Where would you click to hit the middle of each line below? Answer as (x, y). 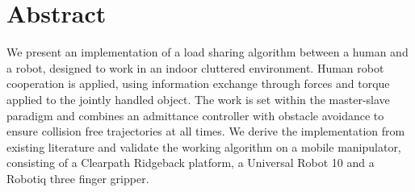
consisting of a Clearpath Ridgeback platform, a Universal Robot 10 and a (191, 163)
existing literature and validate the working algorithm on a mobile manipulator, (204, 146)
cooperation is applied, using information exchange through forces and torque (198, 83)
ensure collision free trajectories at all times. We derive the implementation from (206, 131)
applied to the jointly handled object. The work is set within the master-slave (198, 99)
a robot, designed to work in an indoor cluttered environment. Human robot (195, 67)
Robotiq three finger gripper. (78, 178)
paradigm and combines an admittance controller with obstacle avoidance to (195, 115)
